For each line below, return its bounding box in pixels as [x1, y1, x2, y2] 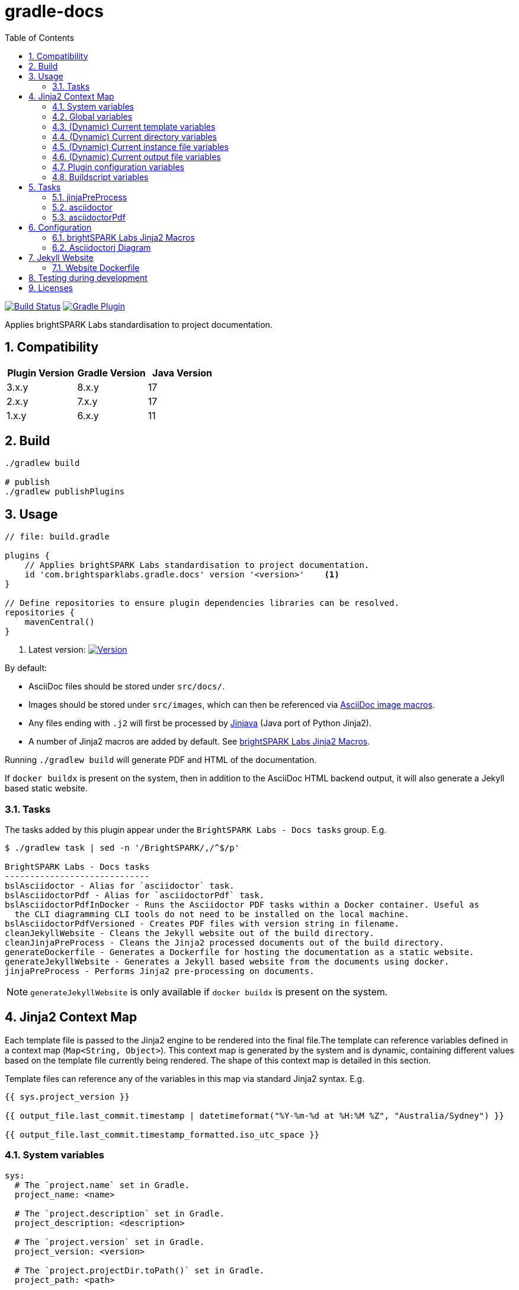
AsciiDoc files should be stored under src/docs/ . [28, 681, 225, 692]
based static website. [5, 783, 88, 794]
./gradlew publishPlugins [5, 487, 125, 497]
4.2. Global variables [52, 111, 133, 122]
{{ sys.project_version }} [5, 1091, 130, 1101]
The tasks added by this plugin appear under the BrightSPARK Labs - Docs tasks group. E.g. [5, 825, 387, 835]
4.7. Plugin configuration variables [52, 161, 184, 172]
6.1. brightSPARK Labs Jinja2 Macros [52, 232, 195, 242]
